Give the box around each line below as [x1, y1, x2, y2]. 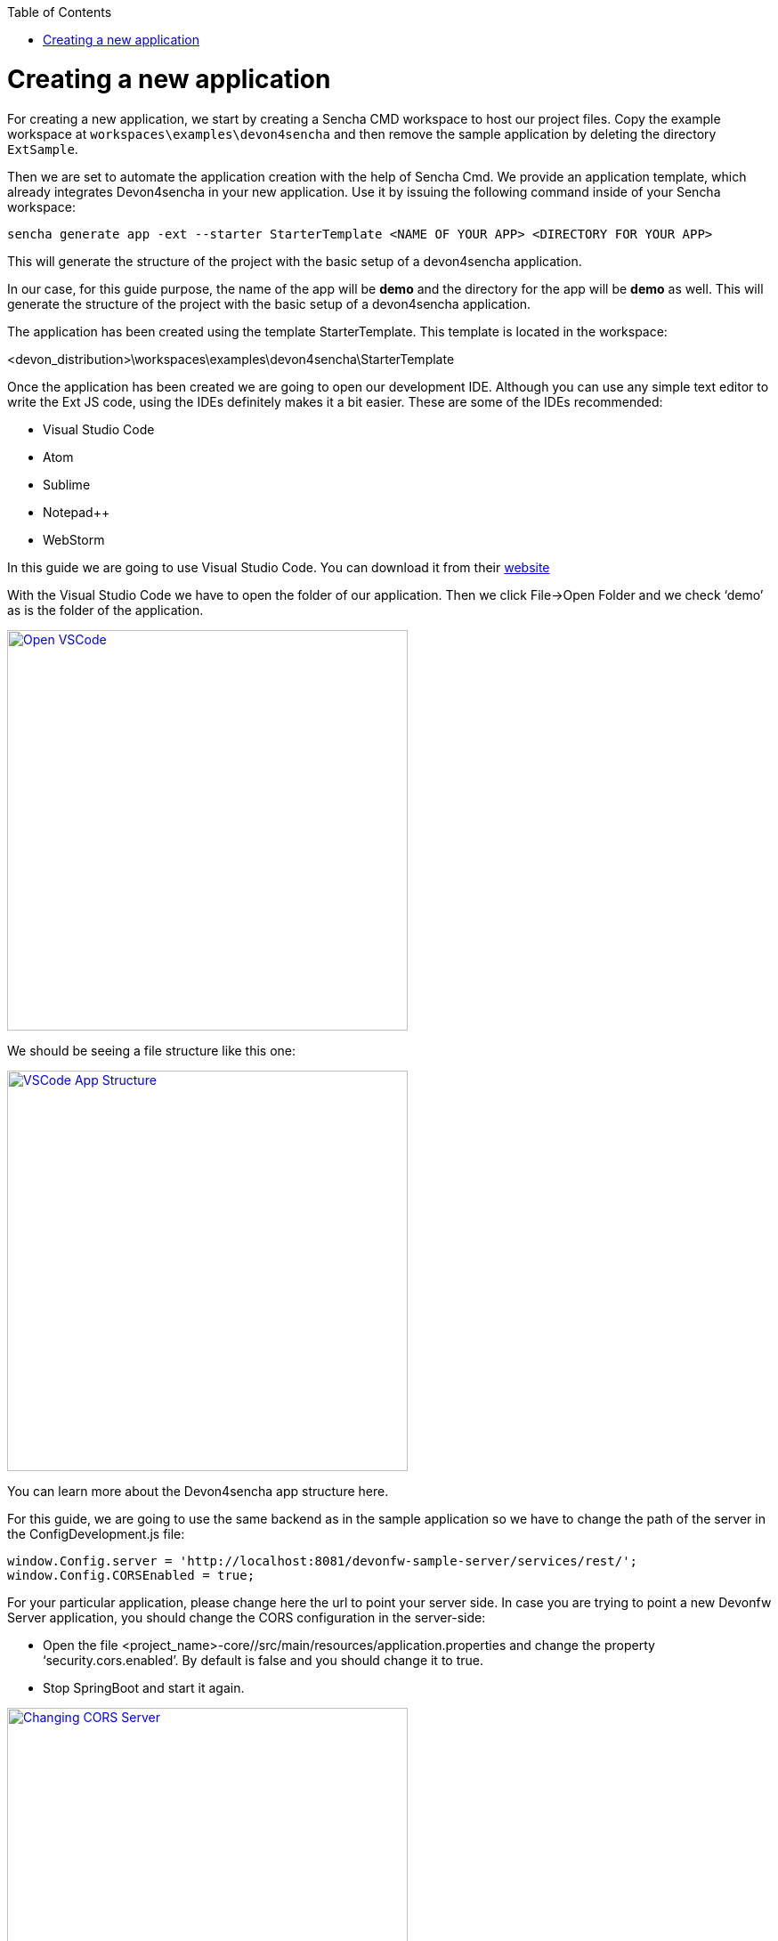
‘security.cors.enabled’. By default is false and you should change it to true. [43, 1652, 483, 1668]
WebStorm [43, 531, 105, 547]
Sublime [43, 476, 91, 492]
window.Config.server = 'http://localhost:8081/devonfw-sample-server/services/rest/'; [7, 1553, 638, 1568]
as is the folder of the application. [7, 602, 204, 618]
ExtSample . [7, 141, 78, 157]
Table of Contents [7, 4, 112, 20]
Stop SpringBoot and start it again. [43, 1679, 245, 1695]
